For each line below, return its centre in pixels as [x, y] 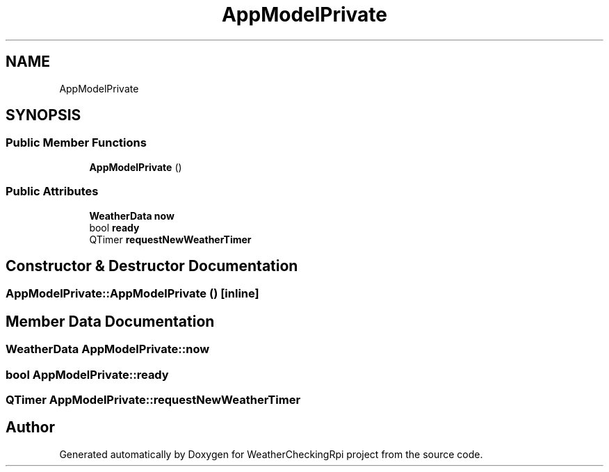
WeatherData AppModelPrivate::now [108, 349]
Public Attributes [52, 192]
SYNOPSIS [43, 115]
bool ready [114, 227]
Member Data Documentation [110, 321]
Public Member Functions [76, 143]
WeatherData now [132, 215]
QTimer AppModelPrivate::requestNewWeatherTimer [153, 400]
